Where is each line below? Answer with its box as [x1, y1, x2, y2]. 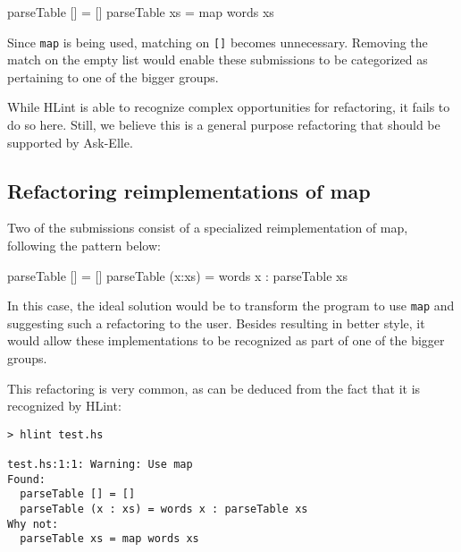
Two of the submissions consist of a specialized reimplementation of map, [7, 218, 408, 237]
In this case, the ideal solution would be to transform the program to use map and [7, 296, 455, 315]
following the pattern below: [7, 236, 161, 255]
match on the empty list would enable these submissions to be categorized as [7, 50, 428, 69]
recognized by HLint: [7, 396, 122, 415]
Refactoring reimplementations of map [7, 176, 371, 204]
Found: [7, 472, 46, 486]
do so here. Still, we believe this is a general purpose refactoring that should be [7, 115, 440, 134]
